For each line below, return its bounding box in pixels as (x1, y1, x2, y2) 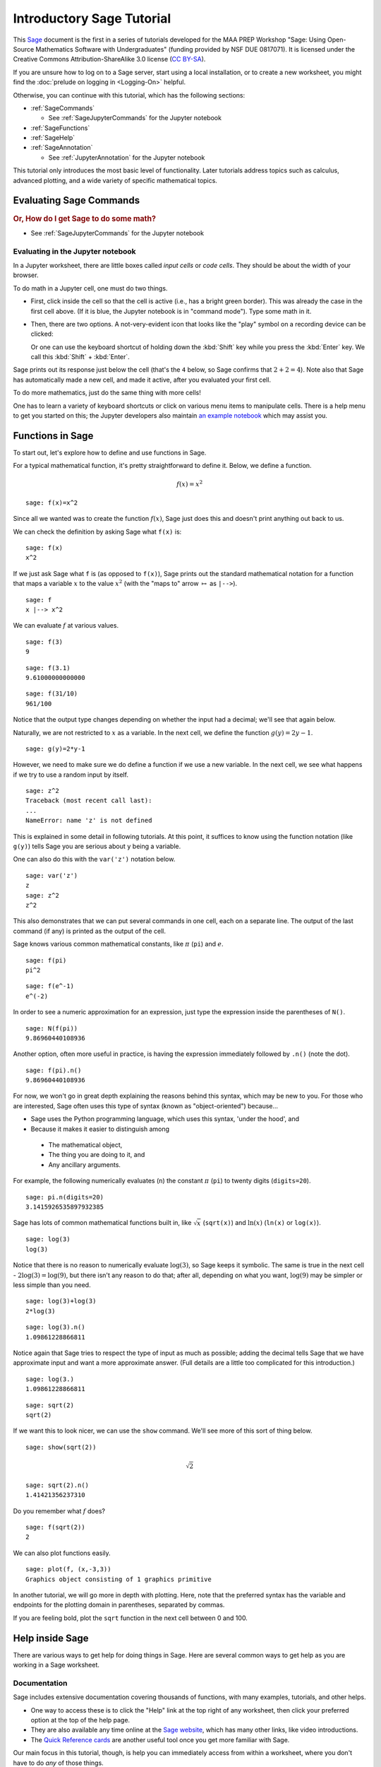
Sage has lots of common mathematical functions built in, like (13, 1219, 192, 1227)
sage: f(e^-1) (25, 982, 74, 990)
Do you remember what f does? (13, 1506, 106, 1515)
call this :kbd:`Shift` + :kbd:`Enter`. (30, 353, 130, 361)
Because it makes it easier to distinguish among (30, 1125, 169, 1133)
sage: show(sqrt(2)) (25, 1443, 97, 1451)
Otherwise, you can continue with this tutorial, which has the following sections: (13, 90, 246, 99)
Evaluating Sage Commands (13, 194, 140, 206)
